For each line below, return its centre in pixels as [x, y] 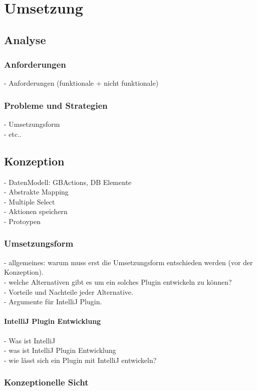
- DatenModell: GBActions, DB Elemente [68, 182]
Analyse [25, 39]
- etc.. [13, 134]
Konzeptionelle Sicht [46, 382]
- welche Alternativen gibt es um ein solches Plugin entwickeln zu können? [118, 281]
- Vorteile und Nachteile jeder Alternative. [69, 291]
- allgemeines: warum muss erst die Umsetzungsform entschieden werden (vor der [128, 262]
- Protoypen [22, 221]
